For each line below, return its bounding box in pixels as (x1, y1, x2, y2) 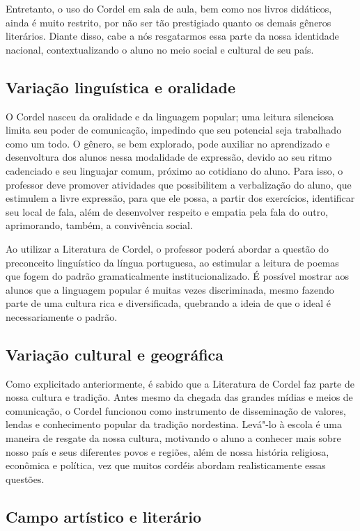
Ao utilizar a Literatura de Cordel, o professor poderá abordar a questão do (6, 241, 329, 255)
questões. (6, 471, 45, 486)
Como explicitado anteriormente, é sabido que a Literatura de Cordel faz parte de (6, 376, 354, 390)
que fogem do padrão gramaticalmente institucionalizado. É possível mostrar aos (6, 269, 350, 283)
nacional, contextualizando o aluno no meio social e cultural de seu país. (6, 42, 314, 56)
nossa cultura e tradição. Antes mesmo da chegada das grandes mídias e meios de (6, 390, 353, 404)
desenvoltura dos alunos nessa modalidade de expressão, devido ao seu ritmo (6, 150, 332, 164)
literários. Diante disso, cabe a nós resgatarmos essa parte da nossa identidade (6, 29, 339, 43)
